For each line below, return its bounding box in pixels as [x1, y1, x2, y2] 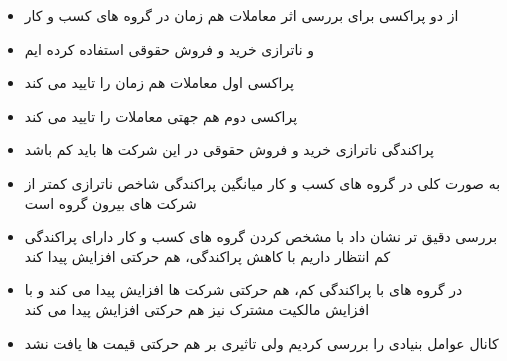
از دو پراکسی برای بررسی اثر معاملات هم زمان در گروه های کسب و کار [24, 5, 459, 25]
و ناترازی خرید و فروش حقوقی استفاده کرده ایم [24, 38, 315, 59]
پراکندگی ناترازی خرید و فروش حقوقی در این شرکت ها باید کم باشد [24, 139, 434, 160]
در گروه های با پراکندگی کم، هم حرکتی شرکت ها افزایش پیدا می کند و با [24, 279, 463, 300]
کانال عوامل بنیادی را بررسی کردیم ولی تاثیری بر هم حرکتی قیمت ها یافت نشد [24, 332, 499, 353]
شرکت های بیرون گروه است [24, 192, 197, 213]
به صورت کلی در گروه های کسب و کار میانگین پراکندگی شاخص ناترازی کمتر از [24, 172, 501, 193]
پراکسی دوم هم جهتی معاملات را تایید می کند [24, 105, 298, 126]
